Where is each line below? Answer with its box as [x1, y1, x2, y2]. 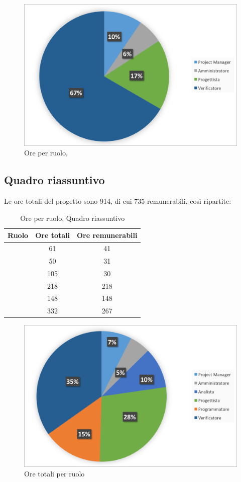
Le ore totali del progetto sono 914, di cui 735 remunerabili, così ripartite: [4, 195, 231, 206]
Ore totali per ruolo [24, 468, 85, 479]
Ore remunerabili [76, 230, 138, 240]
